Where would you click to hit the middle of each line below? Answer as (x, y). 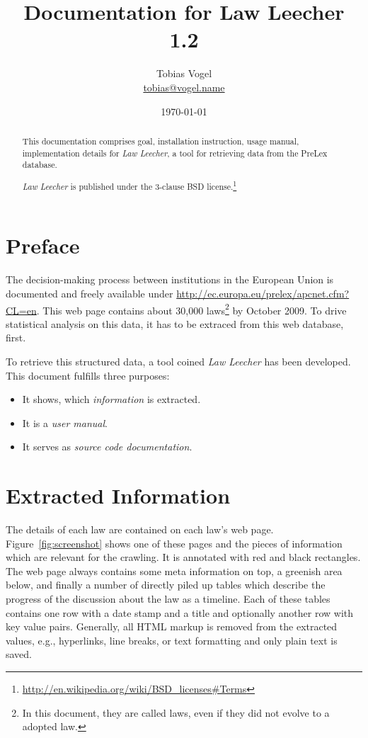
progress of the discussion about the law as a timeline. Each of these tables (168, 598)
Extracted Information (118, 495)
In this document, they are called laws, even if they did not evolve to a (176, 712)
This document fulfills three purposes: (88, 375)
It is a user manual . (65, 422)
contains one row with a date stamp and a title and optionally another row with (180, 612)
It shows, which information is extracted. (111, 399)
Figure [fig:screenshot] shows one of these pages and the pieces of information (174, 543)
